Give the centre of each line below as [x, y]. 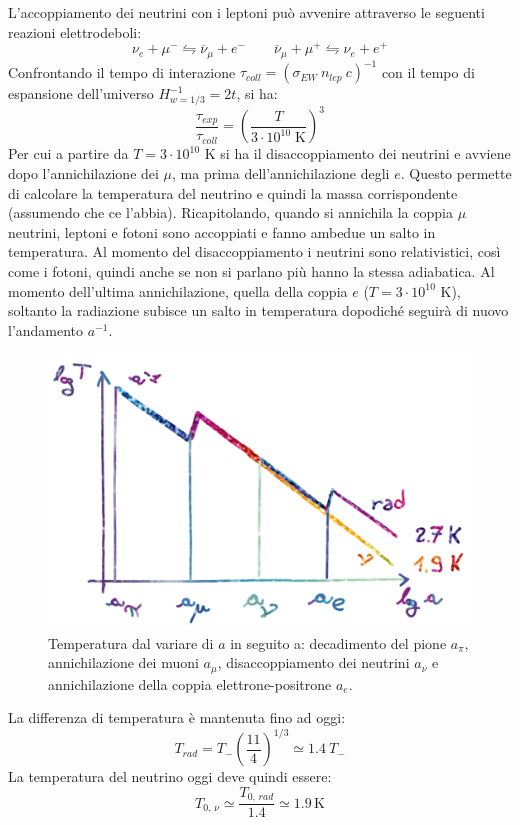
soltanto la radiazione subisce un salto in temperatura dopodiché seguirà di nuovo [258, 310]
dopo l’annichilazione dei [83, 173]
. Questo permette [456, 173]
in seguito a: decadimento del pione [338, 642]
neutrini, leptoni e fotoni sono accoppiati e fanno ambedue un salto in [222, 231]
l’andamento [46, 329]
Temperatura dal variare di [131, 642]
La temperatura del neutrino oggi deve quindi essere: [170, 776]
